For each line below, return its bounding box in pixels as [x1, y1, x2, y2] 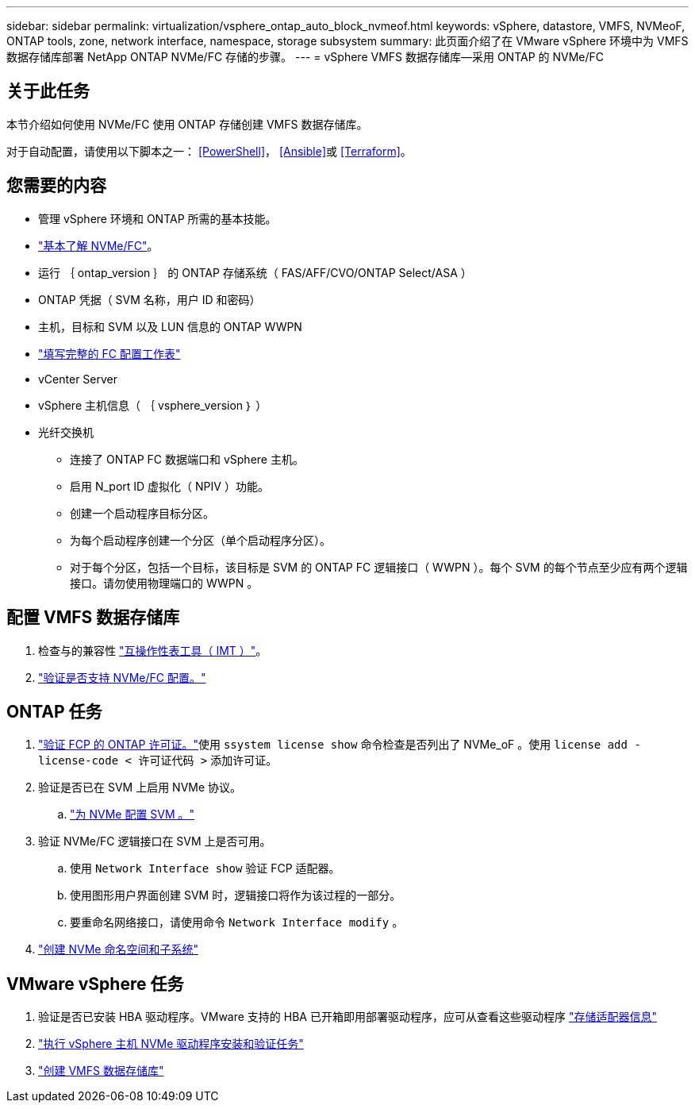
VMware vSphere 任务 [6, 973, 184, 994]
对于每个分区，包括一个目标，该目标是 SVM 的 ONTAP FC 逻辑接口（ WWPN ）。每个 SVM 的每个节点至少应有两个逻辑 [70, 560, 688, 574]
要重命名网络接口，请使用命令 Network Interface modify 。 [70, 915, 404, 930]
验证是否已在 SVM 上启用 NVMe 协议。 [38, 780, 242, 795]
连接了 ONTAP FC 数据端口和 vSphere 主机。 [70, 452, 304, 466]
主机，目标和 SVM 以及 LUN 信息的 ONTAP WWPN [38, 319, 302, 333]
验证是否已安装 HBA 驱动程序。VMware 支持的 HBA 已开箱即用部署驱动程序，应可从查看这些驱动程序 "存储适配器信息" [38, 1010, 657, 1024]
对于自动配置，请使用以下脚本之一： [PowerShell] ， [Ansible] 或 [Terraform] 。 [6, 144, 412, 158]
